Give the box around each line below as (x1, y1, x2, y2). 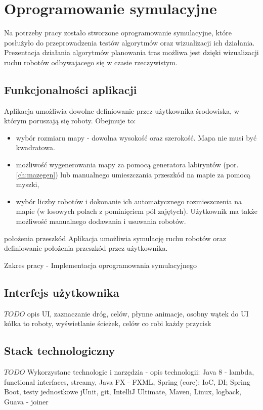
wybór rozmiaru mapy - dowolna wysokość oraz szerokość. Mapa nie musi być (16, 132, 257, 143)
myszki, (16, 179, 39, 190)
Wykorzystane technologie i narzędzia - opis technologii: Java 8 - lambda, (27, 367, 254, 377)
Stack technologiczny (4, 343, 115, 358)
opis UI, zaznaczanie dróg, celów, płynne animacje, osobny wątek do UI (27, 308, 249, 318)
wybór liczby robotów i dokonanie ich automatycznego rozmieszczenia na (16, 196, 242, 206)
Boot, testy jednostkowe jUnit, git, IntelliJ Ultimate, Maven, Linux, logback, (4, 386, 241, 397)
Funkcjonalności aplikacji (4, 81, 137, 97)
